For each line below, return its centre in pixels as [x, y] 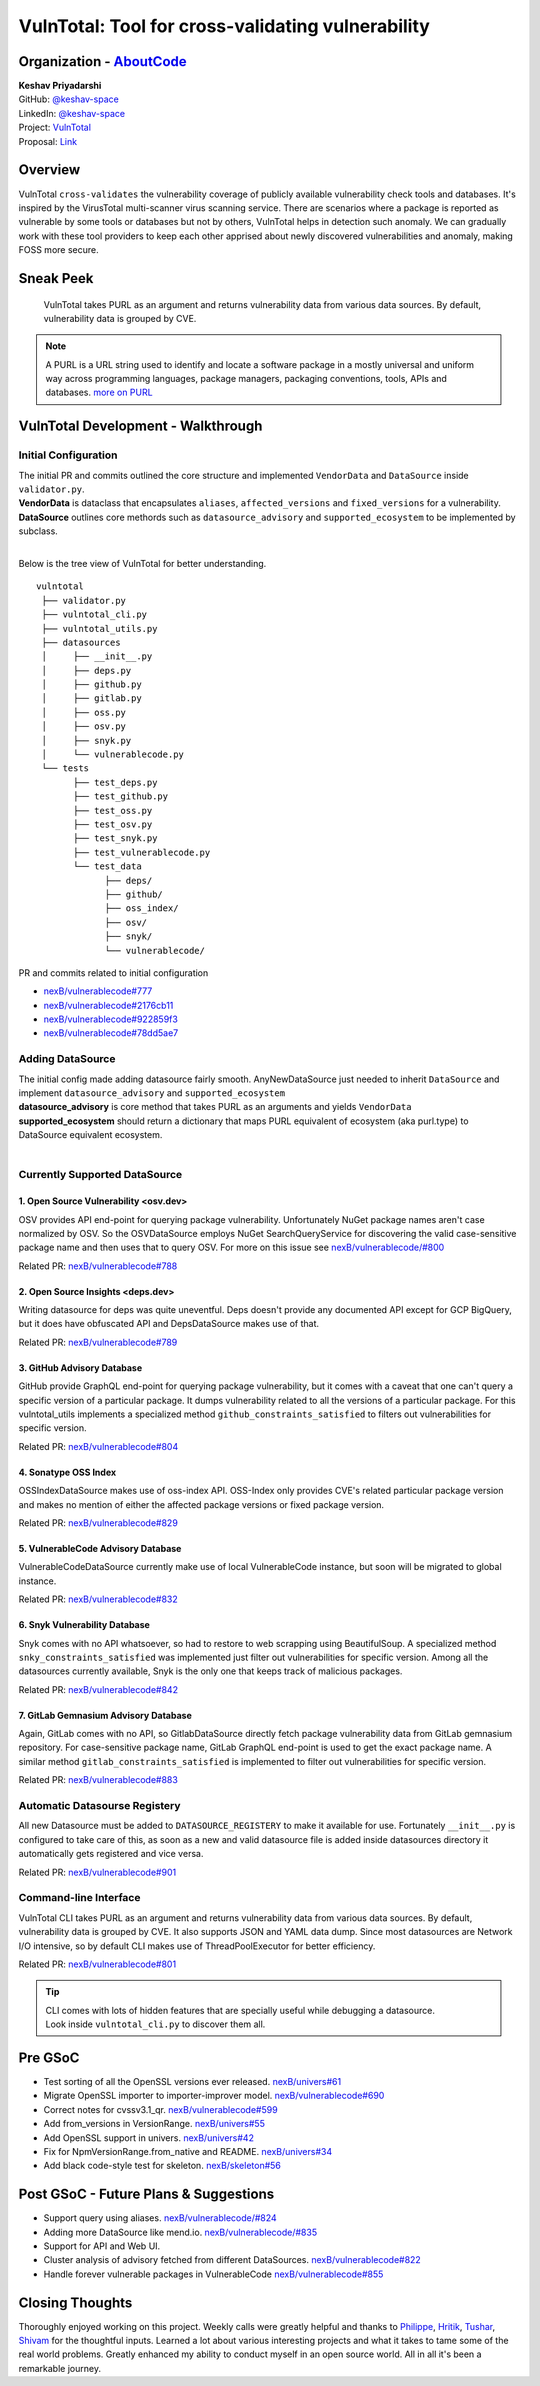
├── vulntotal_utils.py [99, 628]
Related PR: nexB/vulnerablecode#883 [98, 1780]
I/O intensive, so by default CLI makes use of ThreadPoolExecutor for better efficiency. [197, 1946]
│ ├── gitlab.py [91, 698]
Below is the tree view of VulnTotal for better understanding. [142, 563]
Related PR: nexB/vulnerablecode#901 [97, 1872]
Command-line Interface [79, 1898]
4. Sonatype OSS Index [67, 1472]
